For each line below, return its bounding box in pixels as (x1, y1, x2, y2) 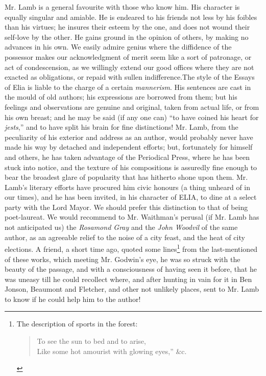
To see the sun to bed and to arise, (37, 336, 146, 346)
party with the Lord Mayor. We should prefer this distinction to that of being (5, 201, 248, 212)
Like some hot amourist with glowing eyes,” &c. (37, 345, 187, 356)
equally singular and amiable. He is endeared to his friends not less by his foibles (5, 11, 257, 22)
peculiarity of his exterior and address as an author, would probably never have (5, 131, 253, 142)
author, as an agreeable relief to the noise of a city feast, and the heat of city (5, 231, 245, 242)
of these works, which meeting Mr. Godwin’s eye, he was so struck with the (5, 253, 240, 264)
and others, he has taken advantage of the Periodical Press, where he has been (5, 151, 250, 162)
